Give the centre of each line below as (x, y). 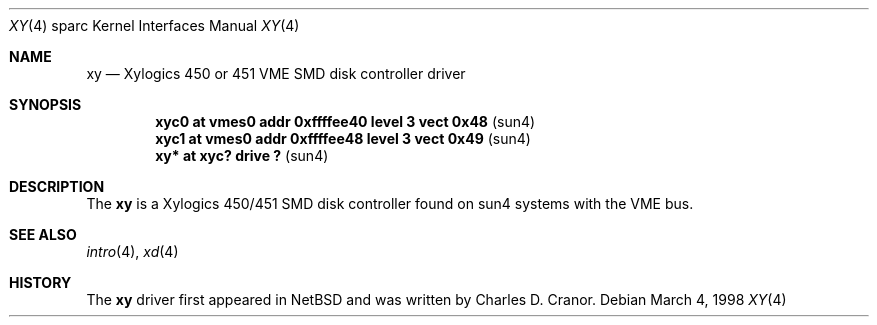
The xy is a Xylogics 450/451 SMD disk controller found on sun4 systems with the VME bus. (390, 203)
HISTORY (40, 282)
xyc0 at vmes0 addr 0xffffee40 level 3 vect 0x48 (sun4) (345, 121)
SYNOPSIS (45, 104)
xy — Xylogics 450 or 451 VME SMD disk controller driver (276, 73)
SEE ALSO (43, 234)
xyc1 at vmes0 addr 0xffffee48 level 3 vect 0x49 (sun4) (343, 138)
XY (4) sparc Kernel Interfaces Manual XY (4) (154, 25)
